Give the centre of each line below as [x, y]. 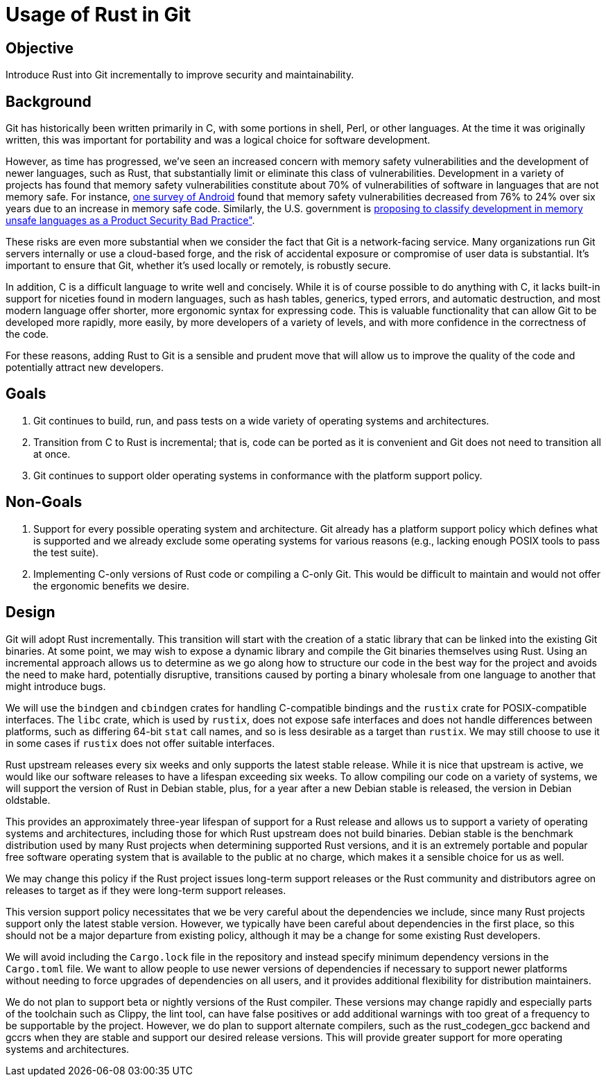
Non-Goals [44, 502]
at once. [52, 454]
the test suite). [66, 552]
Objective [40, 48]
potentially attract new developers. [85, 368]
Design [31, 612]
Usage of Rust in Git [98, 15]
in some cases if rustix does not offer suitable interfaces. [140, 743]
